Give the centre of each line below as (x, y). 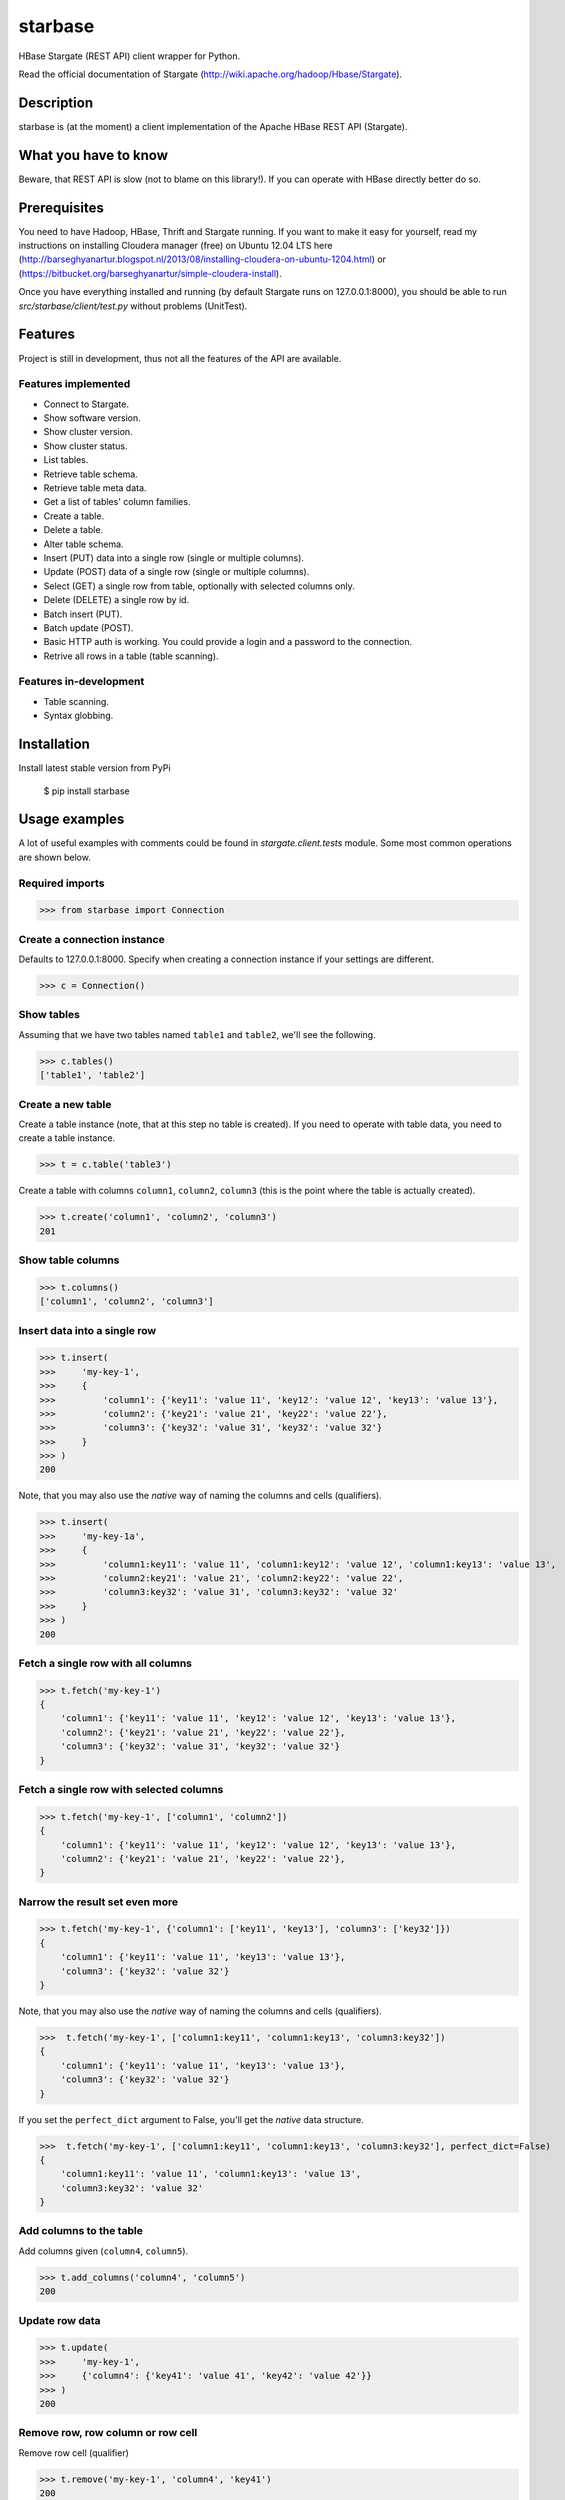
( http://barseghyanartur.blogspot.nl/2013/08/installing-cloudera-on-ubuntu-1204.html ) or (202, 259)
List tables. (66, 460)
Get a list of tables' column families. (117, 502)
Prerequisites (61, 207)
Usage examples (71, 819)
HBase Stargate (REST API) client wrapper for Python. (129, 56)
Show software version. (92, 418)
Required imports (61, 883)
